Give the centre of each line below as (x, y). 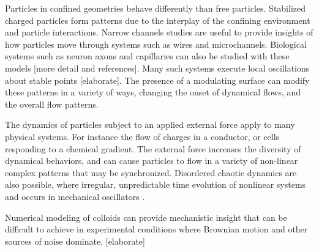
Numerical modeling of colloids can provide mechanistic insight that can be (146, 217)
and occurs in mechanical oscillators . (75, 196)
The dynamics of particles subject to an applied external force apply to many (150, 124)
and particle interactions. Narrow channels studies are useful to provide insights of (159, 32)
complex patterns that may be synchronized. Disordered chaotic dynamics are (151, 172)
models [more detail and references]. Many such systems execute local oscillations (157, 68)
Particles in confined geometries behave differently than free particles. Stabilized (156, 8)
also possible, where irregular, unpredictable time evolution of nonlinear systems (156, 184)
